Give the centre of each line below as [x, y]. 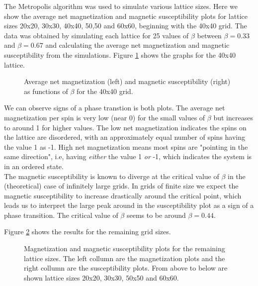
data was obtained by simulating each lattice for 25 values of [96, 35]
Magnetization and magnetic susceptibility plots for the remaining [125, 248]
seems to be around [156, 215]
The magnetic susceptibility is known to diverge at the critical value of [112, 176]
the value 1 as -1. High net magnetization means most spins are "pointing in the [126, 146]
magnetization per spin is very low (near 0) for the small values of [105, 117]
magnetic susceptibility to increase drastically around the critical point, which [123, 195]
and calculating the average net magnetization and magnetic [137, 45]
